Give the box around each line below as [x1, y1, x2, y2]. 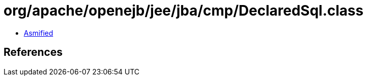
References [4, 46, 63, 59]
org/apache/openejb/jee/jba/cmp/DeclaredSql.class [4, 2, 363, 19]
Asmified [24, 28, 54, 37]
